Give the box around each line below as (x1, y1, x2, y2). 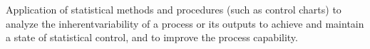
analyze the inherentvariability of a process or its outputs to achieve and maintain (6, 16, 364, 31)
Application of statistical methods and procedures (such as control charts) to (6, 2, 341, 16)
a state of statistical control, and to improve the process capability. (6, 30, 298, 45)
